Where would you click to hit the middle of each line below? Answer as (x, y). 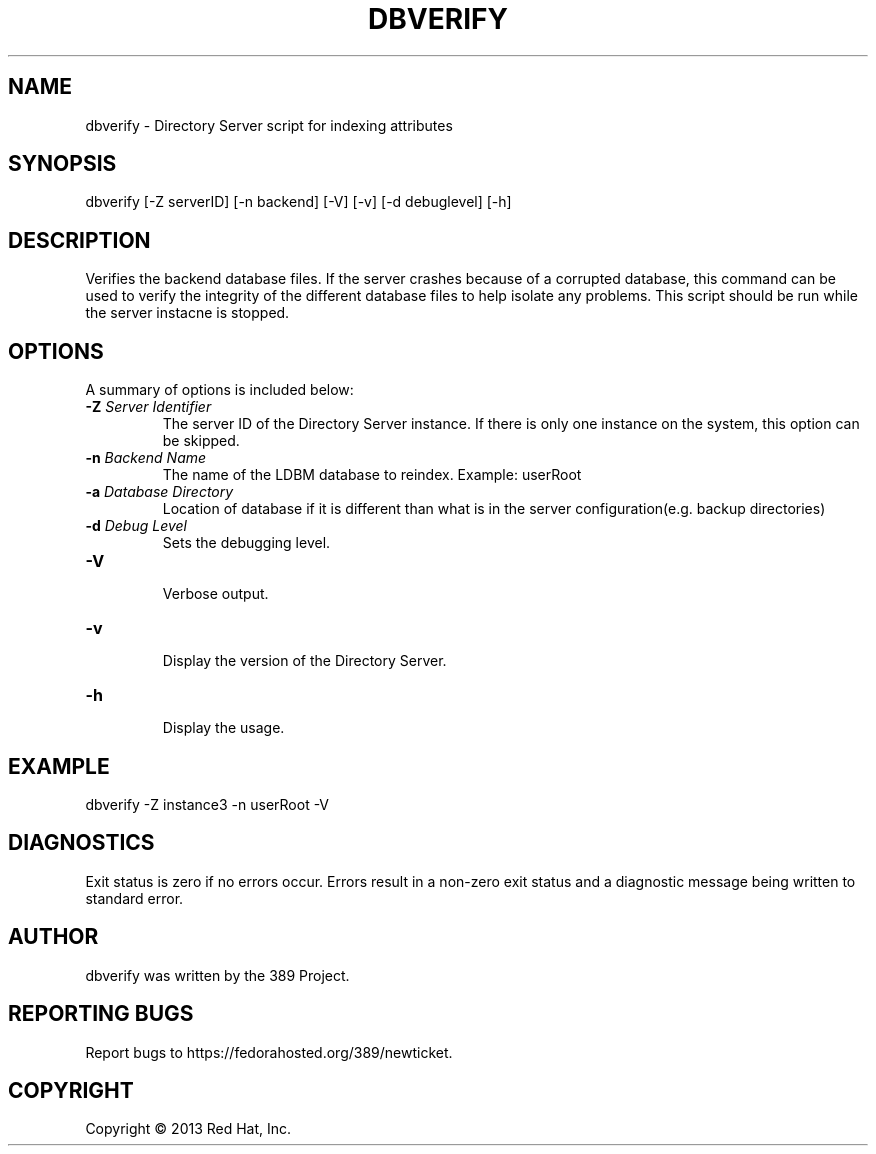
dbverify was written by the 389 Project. (217, 975)
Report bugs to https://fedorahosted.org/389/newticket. (269, 1052)
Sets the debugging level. (246, 543)
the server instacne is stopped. (187, 313)
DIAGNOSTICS (81, 843)
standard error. (134, 898)
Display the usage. (223, 728)
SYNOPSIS (62, 164)
